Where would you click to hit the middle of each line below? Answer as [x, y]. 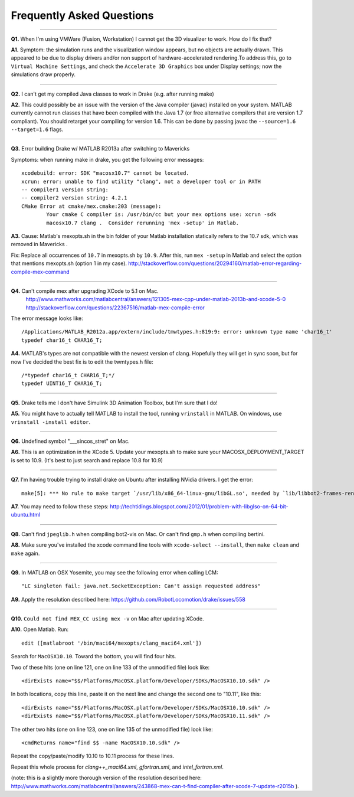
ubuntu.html [26, 515]
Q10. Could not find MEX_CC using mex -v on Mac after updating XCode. [108, 619]
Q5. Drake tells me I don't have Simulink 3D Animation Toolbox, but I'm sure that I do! [114, 403]
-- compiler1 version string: [65, 190]
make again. [25, 553]
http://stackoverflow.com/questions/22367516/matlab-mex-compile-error [115, 308]
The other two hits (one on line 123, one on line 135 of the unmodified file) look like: [112, 729]
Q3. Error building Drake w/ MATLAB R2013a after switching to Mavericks [100, 149]
